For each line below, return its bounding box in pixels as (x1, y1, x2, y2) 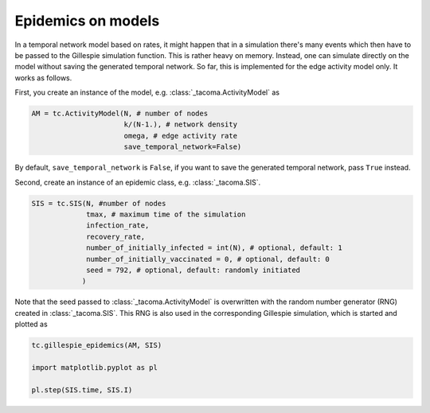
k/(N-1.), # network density (123, 120, 238, 129)
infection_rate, (86, 221, 150, 230)
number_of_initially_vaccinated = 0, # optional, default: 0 (86, 255, 330, 263)
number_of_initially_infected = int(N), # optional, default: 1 (86, 244, 342, 252)
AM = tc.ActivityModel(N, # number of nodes (31, 109, 209, 119)
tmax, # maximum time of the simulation (86, 210, 246, 219)
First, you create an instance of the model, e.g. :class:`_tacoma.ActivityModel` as (14, 88, 280, 97)
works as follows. (14, 72, 72, 83)
